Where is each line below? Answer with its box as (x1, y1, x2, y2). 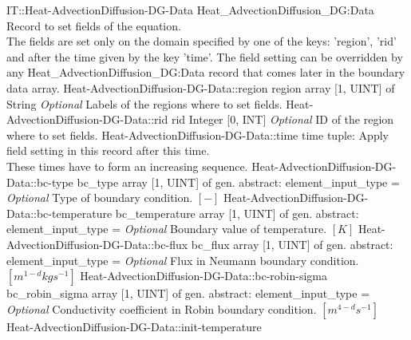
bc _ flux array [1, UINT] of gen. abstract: (191, 235, 393, 252)
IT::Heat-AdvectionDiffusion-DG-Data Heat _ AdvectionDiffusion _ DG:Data (6, 2, 374, 18)
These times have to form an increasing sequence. (6, 157, 248, 174)
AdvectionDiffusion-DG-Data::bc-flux (6, 235, 188, 252)
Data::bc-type (6, 173, 73, 190)
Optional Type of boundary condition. (6, 189, 193, 206)
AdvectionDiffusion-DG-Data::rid (6, 111, 168, 128)
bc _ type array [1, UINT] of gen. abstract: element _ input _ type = (77, 173, 400, 190)
